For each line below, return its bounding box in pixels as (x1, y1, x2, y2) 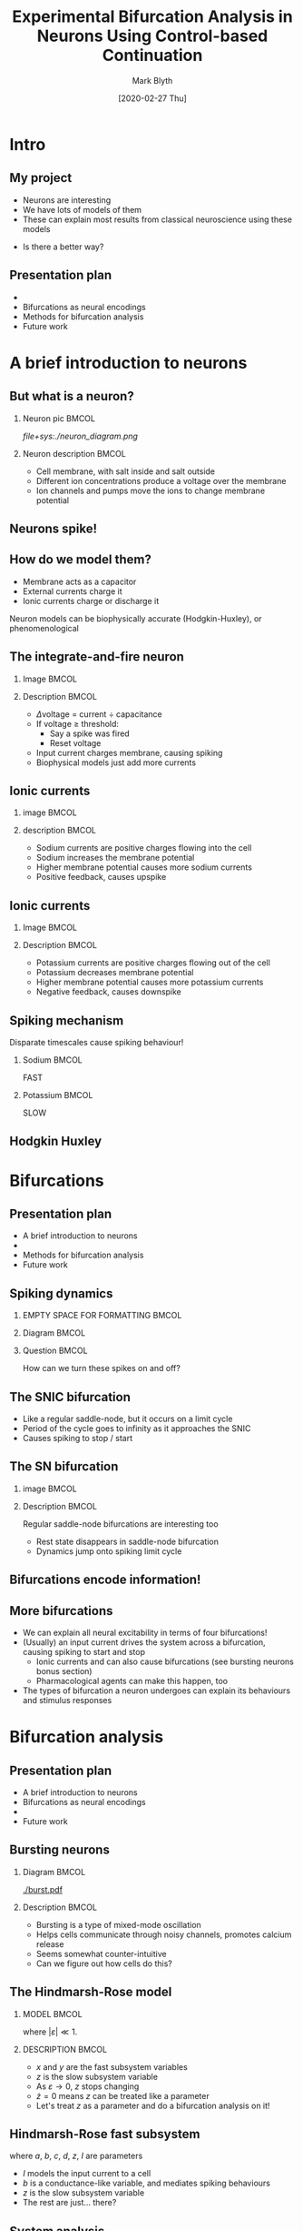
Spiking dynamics (9, 1286, 113, 1301)
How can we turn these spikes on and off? (22, 1363, 181, 1374)
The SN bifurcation (9, 1459, 119, 1475)
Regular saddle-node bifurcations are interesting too (22, 1518, 220, 1529)
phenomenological (9, 622, 79, 633)
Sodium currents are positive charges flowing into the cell (35, 843, 252, 853)
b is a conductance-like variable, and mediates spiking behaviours (22, 2177, 270, 2189)
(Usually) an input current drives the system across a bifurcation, (22, 1637, 266, 1648)
